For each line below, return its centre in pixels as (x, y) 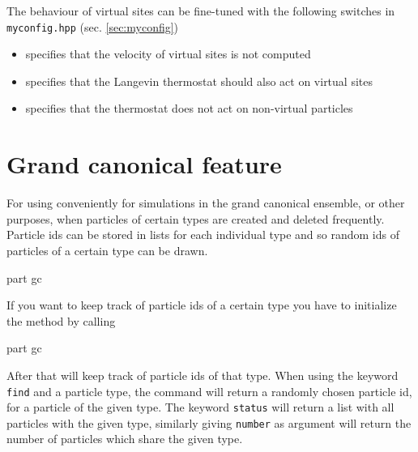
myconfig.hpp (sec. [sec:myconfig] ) (93, 26)
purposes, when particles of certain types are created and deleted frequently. (196, 218)
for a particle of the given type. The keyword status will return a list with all (200, 407)
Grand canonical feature (144, 164)
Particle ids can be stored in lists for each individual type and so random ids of (203, 235)
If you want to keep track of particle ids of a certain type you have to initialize (202, 305)
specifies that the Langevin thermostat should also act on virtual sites (199, 81)
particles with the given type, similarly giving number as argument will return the (209, 422)
